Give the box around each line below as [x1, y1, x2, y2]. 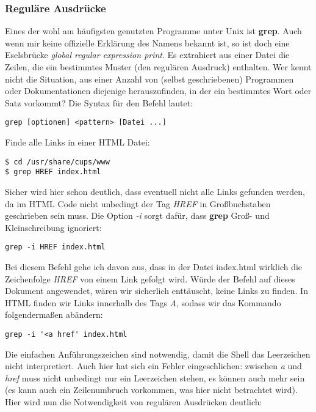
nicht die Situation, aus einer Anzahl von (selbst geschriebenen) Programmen [5, 72, 294, 85]
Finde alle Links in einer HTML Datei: [5, 136, 150, 149]
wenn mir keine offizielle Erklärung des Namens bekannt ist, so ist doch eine [5, 36, 290, 49]
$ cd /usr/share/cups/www [5, 157, 110, 166]
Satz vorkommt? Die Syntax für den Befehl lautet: [5, 96, 193, 109]
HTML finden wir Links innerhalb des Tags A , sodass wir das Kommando [5, 296, 281, 309]
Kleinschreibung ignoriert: [5, 221, 102, 234]
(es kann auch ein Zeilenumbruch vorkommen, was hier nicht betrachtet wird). [5, 383, 298, 396]
